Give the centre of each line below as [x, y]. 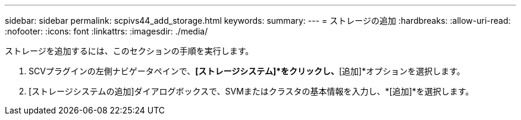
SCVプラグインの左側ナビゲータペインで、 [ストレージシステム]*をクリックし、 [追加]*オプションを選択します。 [247, 71]
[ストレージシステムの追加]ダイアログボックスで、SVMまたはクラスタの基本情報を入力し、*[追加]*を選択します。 [251, 91]
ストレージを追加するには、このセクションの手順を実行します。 [129, 51]
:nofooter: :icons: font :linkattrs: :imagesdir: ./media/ [106, 31]
